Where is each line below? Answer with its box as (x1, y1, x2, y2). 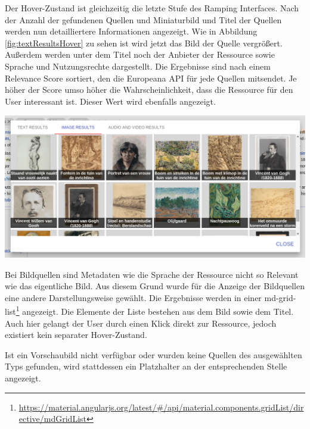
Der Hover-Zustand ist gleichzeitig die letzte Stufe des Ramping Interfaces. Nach (5, 2, 299, 14)
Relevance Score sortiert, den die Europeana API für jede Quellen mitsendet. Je (5, 71, 297, 84)
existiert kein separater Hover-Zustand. (5, 328, 147, 341)
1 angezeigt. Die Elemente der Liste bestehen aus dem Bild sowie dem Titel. (15, 303, 294, 318)
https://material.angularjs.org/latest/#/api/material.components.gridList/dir (18, 400, 304, 413)
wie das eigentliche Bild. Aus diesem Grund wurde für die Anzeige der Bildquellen (5, 280, 305, 292)
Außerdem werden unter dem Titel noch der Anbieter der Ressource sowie (5, 48, 275, 61)
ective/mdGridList (18, 412, 86, 425)
